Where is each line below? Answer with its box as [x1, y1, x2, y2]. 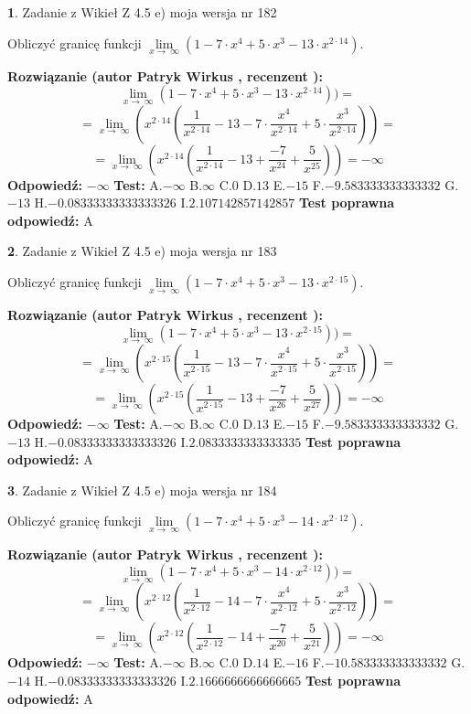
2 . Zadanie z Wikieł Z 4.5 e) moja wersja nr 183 [7, 241, 277, 261]
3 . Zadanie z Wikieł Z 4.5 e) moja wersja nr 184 [7, 480, 277, 499]
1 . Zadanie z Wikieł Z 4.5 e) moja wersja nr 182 [7, 3, 277, 21]
